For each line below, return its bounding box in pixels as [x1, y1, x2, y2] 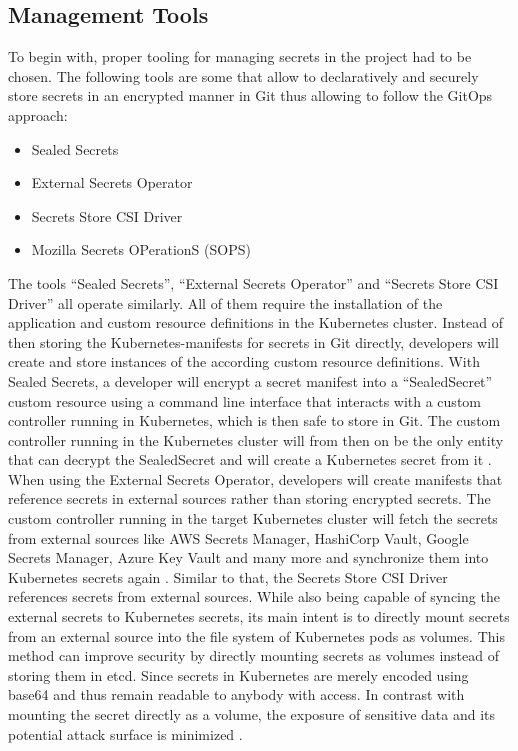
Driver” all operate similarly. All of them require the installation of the [8, 292, 443, 313]
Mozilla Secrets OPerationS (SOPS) [31, 239, 251, 260]
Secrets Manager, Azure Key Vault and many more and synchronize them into [8, 547, 489, 568]
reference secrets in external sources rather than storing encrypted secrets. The [8, 488, 491, 509]
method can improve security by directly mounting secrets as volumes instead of [8, 645, 499, 666]
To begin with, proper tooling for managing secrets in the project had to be [8, 46, 472, 67]
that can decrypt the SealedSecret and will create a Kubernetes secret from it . [8, 449, 492, 470]
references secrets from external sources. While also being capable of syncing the [8, 586, 500, 607]
